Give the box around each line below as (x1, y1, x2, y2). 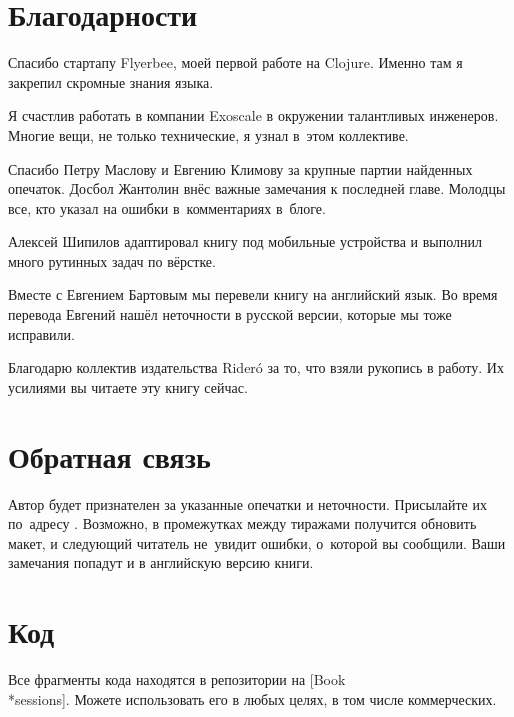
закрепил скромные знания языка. (8, 71, 214, 92)
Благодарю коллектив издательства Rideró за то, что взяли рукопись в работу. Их (8, 357, 504, 378)
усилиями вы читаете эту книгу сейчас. (8, 376, 248, 397)
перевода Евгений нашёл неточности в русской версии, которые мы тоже (8, 304, 452, 325)
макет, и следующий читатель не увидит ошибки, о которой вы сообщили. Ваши (8, 532, 506, 553)
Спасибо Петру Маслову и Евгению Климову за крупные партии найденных (8, 158, 473, 179)
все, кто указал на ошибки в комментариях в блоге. (8, 197, 326, 218)
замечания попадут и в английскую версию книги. (8, 552, 314, 573)
